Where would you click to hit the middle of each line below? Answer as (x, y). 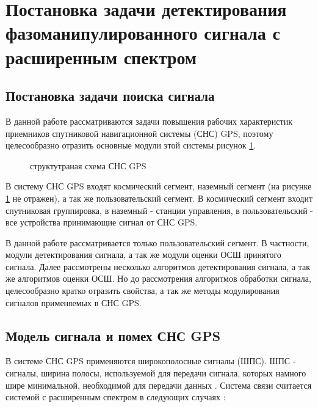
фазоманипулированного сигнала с (143, 33)
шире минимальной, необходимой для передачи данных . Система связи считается (159, 385)
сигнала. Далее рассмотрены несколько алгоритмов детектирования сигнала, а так (158, 266)
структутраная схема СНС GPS (88, 165)
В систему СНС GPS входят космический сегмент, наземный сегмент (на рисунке (159, 186)
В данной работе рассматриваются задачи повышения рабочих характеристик (149, 121)
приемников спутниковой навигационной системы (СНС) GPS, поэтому (139, 133)
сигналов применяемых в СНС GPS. (74, 302)
